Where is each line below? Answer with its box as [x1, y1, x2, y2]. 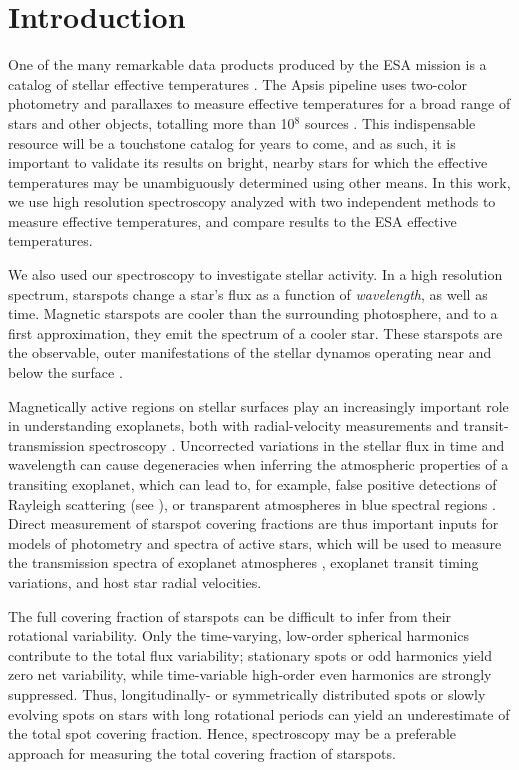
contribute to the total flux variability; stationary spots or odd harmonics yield [8, 644, 492, 665]
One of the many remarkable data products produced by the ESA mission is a [8, 54, 487, 75]
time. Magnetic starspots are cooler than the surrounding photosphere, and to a [8, 303, 498, 324]
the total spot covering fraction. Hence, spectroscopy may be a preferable [8, 723, 457, 744]
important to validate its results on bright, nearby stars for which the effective [8, 152, 488, 173]
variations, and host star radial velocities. [8, 571, 262, 592]
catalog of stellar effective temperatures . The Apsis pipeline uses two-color [8, 73, 468, 94]
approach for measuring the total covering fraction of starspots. [8, 742, 396, 763]
